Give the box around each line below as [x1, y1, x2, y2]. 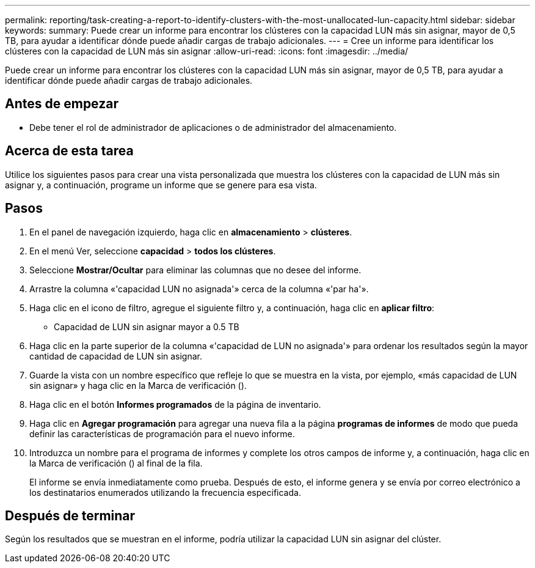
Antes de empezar [5, 96, 118, 112]
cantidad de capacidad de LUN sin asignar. [29, 350, 203, 361]
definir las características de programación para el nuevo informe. [29, 428, 295, 439]
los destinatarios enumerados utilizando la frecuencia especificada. [29, 487, 301, 498]
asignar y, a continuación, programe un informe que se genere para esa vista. [5, 179, 317, 190]
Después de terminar [5, 507, 136, 523]
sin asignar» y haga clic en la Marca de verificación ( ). [29, 380, 247, 391]
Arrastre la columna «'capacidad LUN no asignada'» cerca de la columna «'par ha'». [29, 283, 369, 294]
